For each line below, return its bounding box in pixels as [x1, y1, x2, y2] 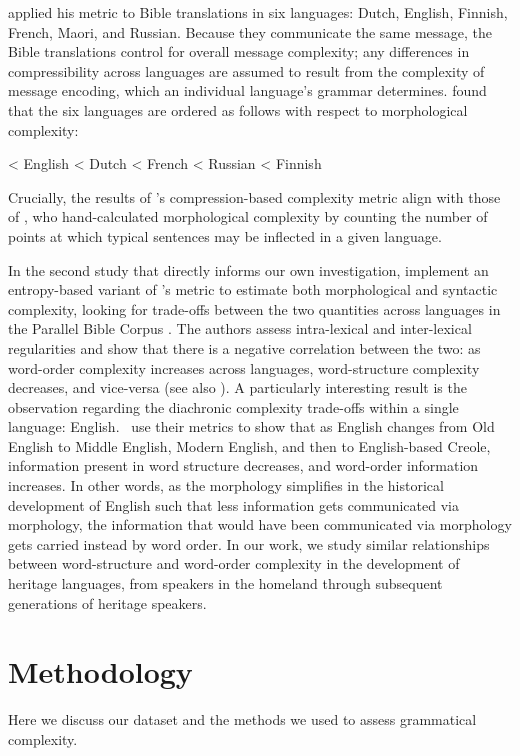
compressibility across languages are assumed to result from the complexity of [8, 60, 485, 81]
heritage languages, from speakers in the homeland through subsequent [8, 573, 443, 594]
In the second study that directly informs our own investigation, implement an [8, 259, 489, 280]
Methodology [8, 651, 193, 692]
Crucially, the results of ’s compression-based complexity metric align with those [8, 186, 501, 207]
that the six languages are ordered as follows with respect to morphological [8, 99, 468, 120]
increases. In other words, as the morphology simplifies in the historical [8, 475, 444, 496]
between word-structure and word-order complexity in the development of [8, 553, 460, 574]
